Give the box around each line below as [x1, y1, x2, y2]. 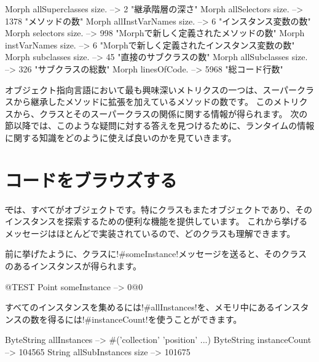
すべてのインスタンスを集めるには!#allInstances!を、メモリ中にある [5, 301, 275, 314]
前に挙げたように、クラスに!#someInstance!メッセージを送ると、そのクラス [5, 247, 307, 260]
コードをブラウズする [5, 167, 178, 192]
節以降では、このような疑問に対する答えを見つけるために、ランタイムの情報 [5, 119, 315, 132]
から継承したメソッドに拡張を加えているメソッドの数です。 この [13, 95, 274, 108]
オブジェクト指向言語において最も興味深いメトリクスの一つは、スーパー [5, 83, 297, 96]
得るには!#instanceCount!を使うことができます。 [47, 312, 242, 325]
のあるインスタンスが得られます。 [5, 260, 142, 272]
